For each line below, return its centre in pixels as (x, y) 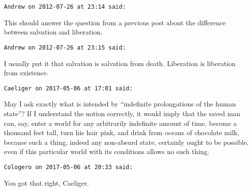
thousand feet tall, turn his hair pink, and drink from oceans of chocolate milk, (122, 132)
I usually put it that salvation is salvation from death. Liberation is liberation (120, 63)
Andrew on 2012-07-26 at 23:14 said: (65, 7)
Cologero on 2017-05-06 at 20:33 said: (68, 167)
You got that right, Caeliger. (46, 182)
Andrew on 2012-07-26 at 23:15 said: (65, 47)
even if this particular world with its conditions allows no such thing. (107, 151)
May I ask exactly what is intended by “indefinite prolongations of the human (120, 104)
